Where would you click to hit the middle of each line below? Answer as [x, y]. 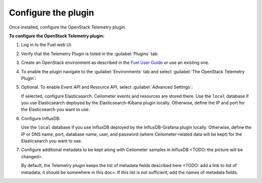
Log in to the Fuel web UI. [47, 45]
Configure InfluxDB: [41, 118]
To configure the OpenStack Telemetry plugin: [57, 36]
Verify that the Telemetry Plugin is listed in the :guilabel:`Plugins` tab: [90, 54]
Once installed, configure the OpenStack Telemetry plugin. [67, 27]
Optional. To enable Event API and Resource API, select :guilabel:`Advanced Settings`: [107, 87]
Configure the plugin [51, 13]
